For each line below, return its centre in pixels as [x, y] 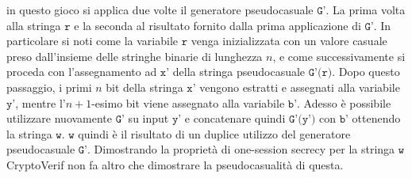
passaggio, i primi [49, 87]
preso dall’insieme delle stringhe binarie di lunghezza [135, 56]
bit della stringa [144, 87]
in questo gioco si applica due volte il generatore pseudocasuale [160, 9]
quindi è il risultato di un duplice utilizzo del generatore [214, 133]
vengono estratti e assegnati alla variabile [300, 87]
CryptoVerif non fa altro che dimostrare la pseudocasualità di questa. [175, 164]
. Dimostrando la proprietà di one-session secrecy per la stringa [241, 149]
